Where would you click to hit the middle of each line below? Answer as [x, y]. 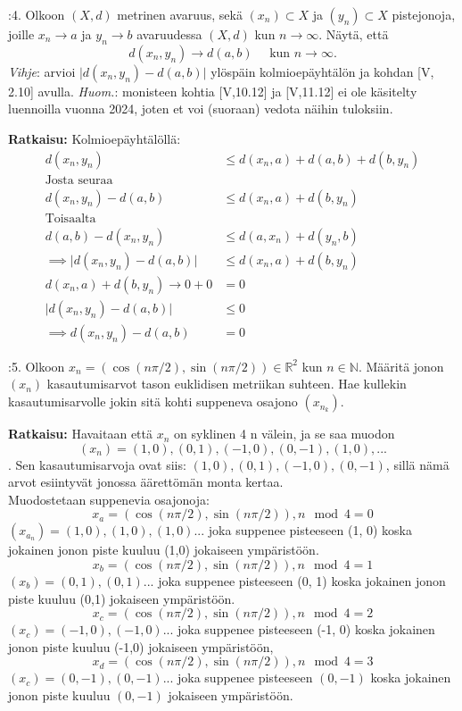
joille [21, 34]
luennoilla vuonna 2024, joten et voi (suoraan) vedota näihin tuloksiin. [201, 109]
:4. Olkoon [37, 14]
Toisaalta [70, 218]
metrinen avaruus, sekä [180, 14]
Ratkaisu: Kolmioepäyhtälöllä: [95, 138]
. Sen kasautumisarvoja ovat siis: [97, 464]
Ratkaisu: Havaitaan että [81, 434]
